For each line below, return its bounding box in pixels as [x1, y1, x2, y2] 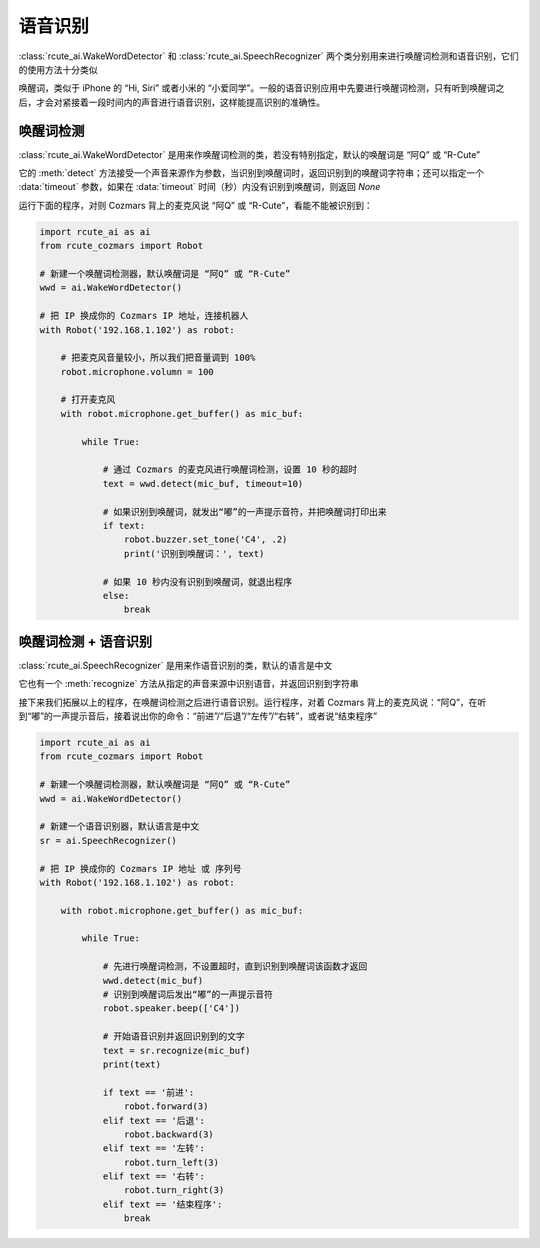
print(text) [102, 1058, 162, 1070]
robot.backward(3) [123, 1128, 214, 1140]
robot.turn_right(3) [123, 1185, 225, 1196]
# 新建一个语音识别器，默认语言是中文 [39, 821, 200, 832]
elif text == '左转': [102, 1143, 205, 1154]
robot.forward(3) [123, 1101, 209, 1112]
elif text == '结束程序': [102, 1198, 223, 1210]
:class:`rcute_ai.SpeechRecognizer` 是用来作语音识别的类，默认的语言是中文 [18, 659, 333, 671]
